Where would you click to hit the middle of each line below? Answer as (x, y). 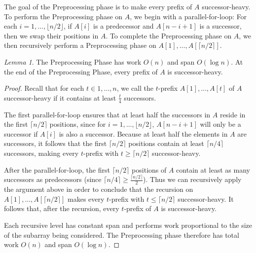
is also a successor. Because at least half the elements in (143, 133)
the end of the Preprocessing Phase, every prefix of (81, 71)
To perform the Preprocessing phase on (63, 16)
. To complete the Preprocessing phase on (169, 35)
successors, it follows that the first (55, 143)
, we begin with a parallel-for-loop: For (188, 16)
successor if (21, 133)
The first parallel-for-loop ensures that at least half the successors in (107, 114)
